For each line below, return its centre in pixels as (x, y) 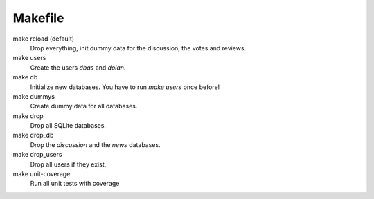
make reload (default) (44, 39)
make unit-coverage (42, 174)
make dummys (34, 96)
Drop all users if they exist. (68, 164)
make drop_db (33, 135)
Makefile (38, 18)
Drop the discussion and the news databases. (95, 144)
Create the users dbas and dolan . (78, 67)
